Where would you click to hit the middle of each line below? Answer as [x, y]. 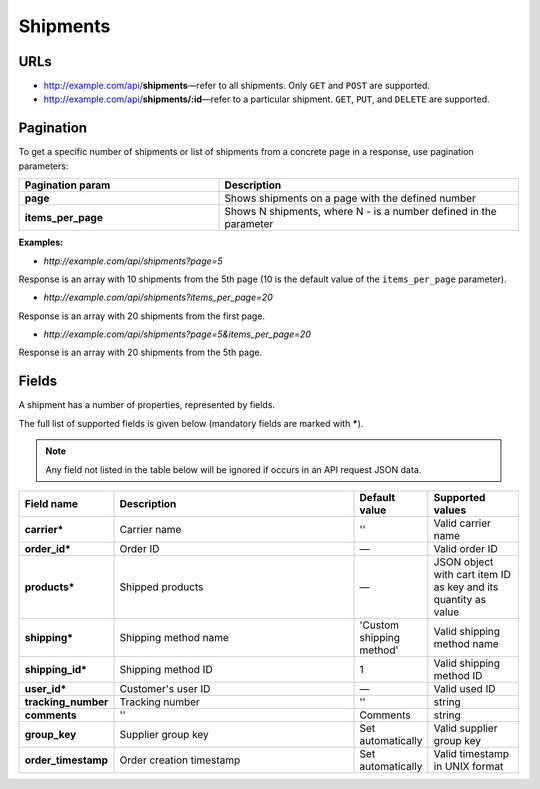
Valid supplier [465, 728]
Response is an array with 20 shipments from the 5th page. [140, 352]
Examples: [41, 242]
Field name [51, 503]
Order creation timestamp [180, 760]
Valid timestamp [471, 753]
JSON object [463, 562]
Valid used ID [464, 688]
